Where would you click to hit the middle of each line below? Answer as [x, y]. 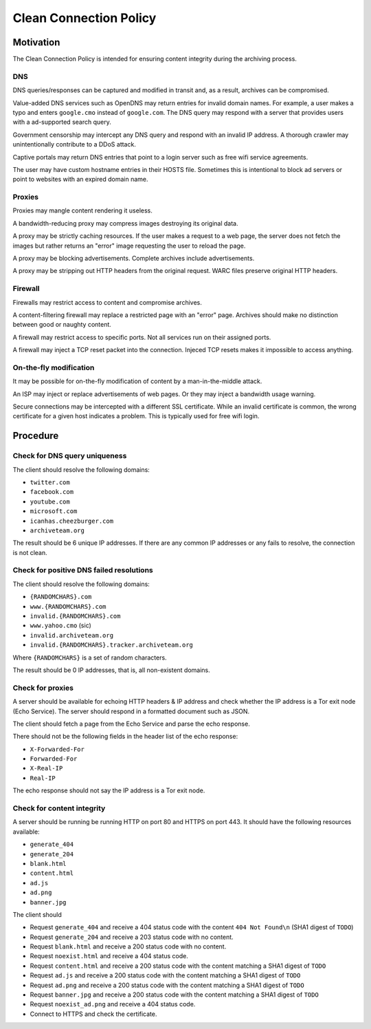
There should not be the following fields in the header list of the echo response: [125, 737]
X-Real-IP [46, 768]
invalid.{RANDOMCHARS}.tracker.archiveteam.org [112, 645]
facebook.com [52, 492]
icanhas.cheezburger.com [71, 521]
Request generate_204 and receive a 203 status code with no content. [132, 937]
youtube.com [50, 501]
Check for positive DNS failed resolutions [83, 570]
